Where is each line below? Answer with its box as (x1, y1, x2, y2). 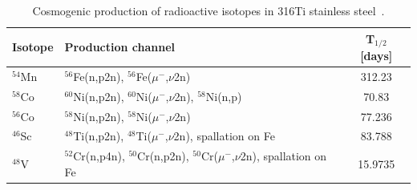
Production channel (64, 38, 176, 55)
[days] (360, 47, 393, 64)
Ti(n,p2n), (73, 127, 124, 144)
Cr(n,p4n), (73, 148, 125, 164)
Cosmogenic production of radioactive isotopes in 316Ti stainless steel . (32, 2, 385, 18)
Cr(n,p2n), (137, 148, 189, 164)
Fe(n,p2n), (73, 67, 124, 84)
